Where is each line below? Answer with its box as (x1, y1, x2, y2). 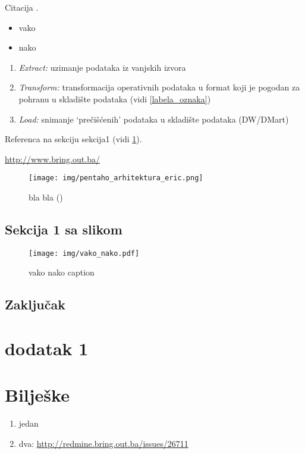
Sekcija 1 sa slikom (5, 220, 122, 238)
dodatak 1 (5, 336, 89, 361)
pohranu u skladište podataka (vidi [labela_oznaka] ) (18, 92, 211, 105)
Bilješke (5, 383, 70, 407)
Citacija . (5, 1, 39, 13)
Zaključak (5, 295, 65, 314)
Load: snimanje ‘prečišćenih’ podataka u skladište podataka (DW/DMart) (18, 112, 289, 125)
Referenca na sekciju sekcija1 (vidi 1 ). (5, 133, 142, 145)
